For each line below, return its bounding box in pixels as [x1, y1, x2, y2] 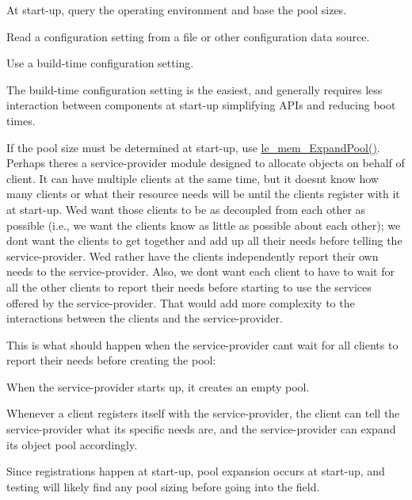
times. [6, 112, 36, 128]
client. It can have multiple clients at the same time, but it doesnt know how [6, 170, 379, 186]
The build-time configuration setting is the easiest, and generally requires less [6, 81, 383, 97]
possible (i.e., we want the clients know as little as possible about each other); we [6, 216, 401, 233]
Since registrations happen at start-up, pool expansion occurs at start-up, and [6, 463, 385, 479]
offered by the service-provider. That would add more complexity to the [6, 294, 355, 311]
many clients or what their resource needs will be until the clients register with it [6, 185, 400, 202]
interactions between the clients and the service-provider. [6, 310, 283, 326]
